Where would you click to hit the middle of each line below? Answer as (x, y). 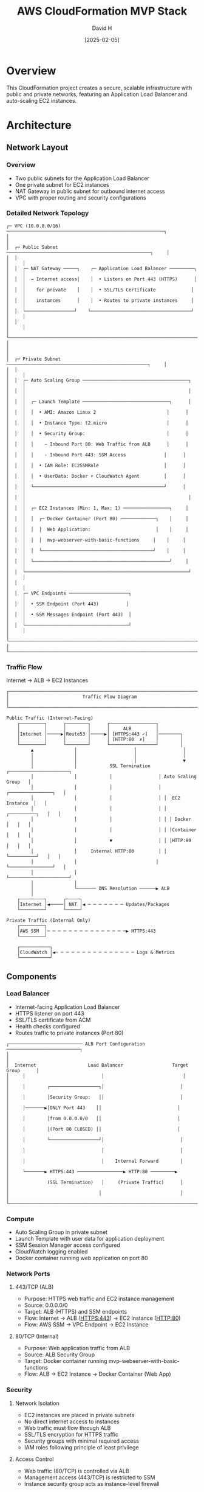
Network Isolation (37, 1403)
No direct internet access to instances (72, 1421)
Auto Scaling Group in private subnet (61, 1232)
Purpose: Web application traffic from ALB (77, 1348)
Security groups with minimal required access (82, 1441)
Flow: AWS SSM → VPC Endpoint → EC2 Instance (86, 1325)
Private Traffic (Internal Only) (49, 921)
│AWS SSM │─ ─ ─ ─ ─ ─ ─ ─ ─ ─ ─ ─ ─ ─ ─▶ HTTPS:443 (87, 931)
